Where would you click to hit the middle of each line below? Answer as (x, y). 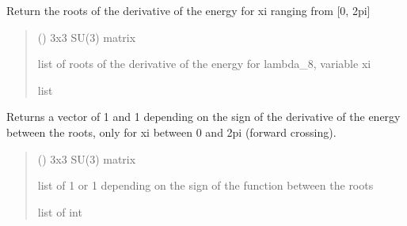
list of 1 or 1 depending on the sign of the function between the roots (205, 185)
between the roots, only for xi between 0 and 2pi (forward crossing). (171, 132)
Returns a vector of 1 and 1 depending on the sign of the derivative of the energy (203, 117)
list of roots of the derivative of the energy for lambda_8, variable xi (204, 64)
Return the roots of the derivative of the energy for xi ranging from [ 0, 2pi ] (188, 10)
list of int (60, 211)
